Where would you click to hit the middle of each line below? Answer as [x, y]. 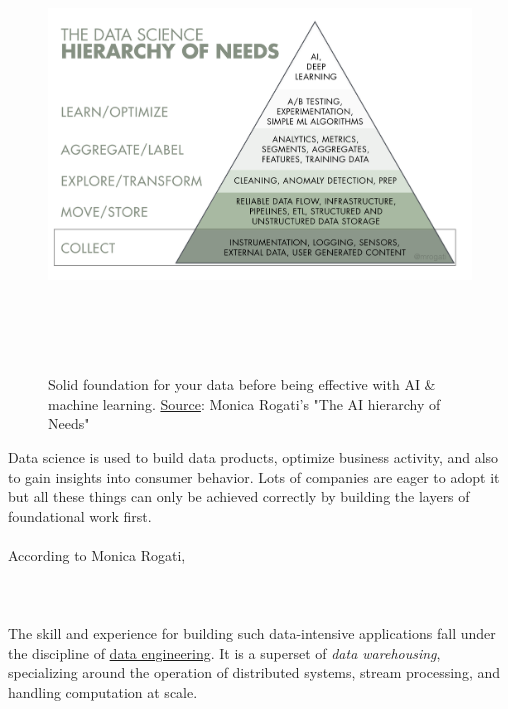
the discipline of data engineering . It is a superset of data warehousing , [224, 652]
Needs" [69, 423]
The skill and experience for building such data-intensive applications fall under [252, 633]
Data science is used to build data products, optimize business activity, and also [253, 456]
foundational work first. [80, 515]
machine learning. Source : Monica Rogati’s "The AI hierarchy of [244, 403]
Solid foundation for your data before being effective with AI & [242, 384]
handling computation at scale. [103, 692]
